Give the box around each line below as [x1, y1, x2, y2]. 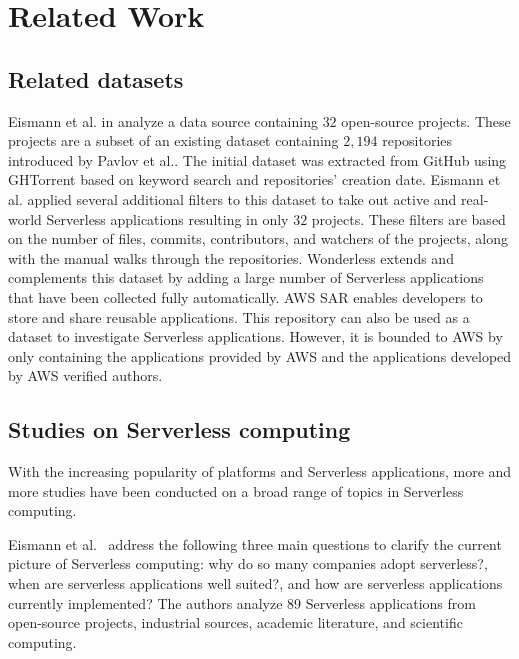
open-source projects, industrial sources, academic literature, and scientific [8, 612, 463, 633]
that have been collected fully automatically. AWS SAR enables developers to [8, 286, 483, 307]
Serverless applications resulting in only [46, 208, 289, 229]
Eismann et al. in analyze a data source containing [8, 110, 318, 131]
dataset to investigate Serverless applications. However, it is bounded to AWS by [8, 326, 503, 347]
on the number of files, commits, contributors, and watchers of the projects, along [8, 228, 508, 249]
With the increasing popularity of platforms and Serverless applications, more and [8, 461, 512, 482]
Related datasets [8, 63, 184, 94]
